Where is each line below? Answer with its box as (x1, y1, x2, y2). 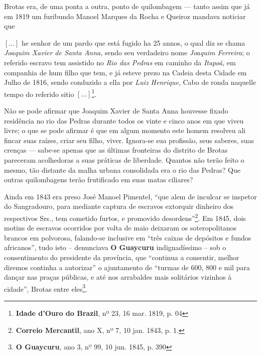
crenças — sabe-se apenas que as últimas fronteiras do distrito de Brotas (4, 145, 228, 155)
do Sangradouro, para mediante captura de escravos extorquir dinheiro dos (4, 201, 234, 211)
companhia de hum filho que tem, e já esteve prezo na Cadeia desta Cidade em (4, 67, 247, 77)
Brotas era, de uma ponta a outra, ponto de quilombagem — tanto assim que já (4, 1, 250, 11)
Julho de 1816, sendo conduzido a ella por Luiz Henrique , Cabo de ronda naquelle (4, 77, 256, 87)
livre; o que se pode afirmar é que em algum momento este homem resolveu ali (4, 125, 245, 136)
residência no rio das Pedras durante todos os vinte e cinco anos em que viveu (4, 115, 244, 126)
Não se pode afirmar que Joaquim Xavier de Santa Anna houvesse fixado (4, 105, 228, 115)
